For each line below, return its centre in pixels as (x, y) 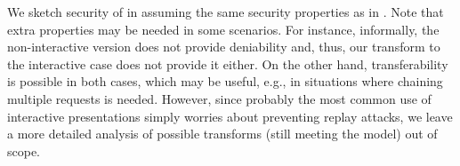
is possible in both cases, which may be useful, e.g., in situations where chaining (225, 81)
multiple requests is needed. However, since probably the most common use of (219, 98)
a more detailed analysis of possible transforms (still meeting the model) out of (222, 134)
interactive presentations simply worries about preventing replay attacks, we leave (230, 116)
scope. (24, 150)
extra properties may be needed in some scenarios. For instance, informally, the (223, 29)
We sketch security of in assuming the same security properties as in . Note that (226, 12)
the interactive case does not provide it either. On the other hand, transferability (228, 63)
